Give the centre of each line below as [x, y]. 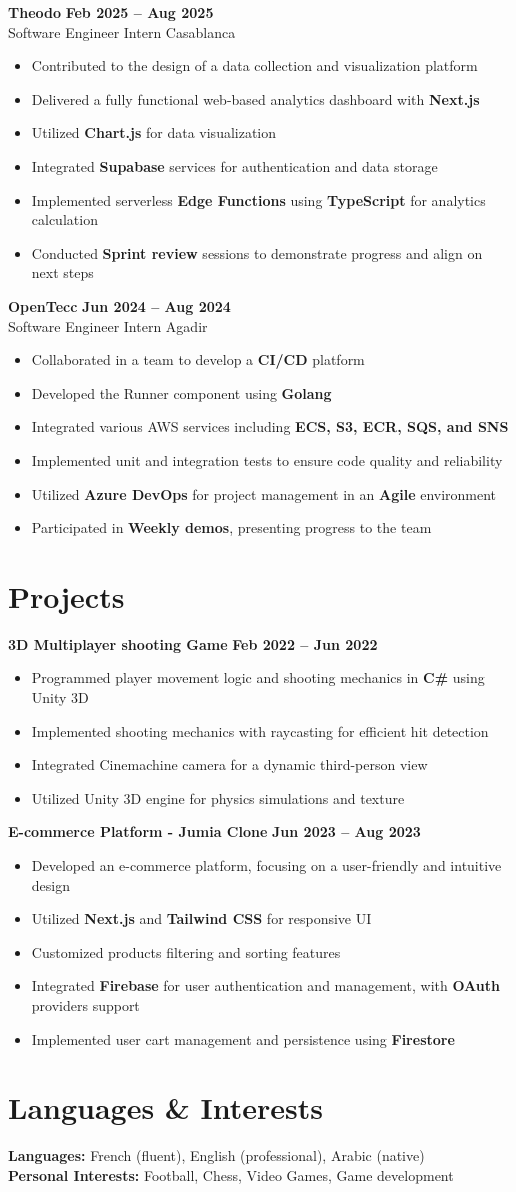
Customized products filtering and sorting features [186, 951]
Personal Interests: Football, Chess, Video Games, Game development [231, 1174]
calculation [64, 219]
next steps [62, 272]
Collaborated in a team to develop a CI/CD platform [198, 359]
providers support [85, 1004]
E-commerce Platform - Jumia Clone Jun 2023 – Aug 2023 [214, 831]
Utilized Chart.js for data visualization [154, 132]
